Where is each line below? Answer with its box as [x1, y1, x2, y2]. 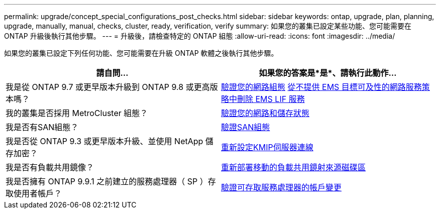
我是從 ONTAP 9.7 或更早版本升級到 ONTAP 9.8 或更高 [6, 82, 210, 92]
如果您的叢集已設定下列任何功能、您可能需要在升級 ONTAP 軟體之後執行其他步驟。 [4, 49, 278, 57]
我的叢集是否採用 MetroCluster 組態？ [6, 108, 148, 118]
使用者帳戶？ [14, 188, 62, 198]
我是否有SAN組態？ [6, 122, 79, 132]
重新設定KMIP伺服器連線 [221, 142, 313, 152]
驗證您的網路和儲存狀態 [221, 108, 310, 118]
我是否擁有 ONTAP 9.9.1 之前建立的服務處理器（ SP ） [6, 176, 208, 186]
